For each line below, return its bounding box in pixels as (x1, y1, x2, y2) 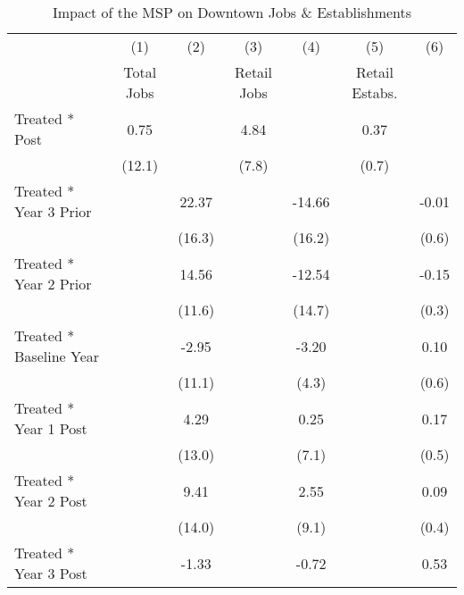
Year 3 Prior (14, 201, 92, 222)
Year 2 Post (14, 490, 87, 511)
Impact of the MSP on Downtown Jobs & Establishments (52, 2, 412, 22)
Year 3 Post (14, 563, 87, 583)
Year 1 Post (14, 418, 87, 439)
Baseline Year (14, 346, 100, 366)
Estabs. (352, 82, 398, 103)
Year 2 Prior (14, 273, 92, 294)
